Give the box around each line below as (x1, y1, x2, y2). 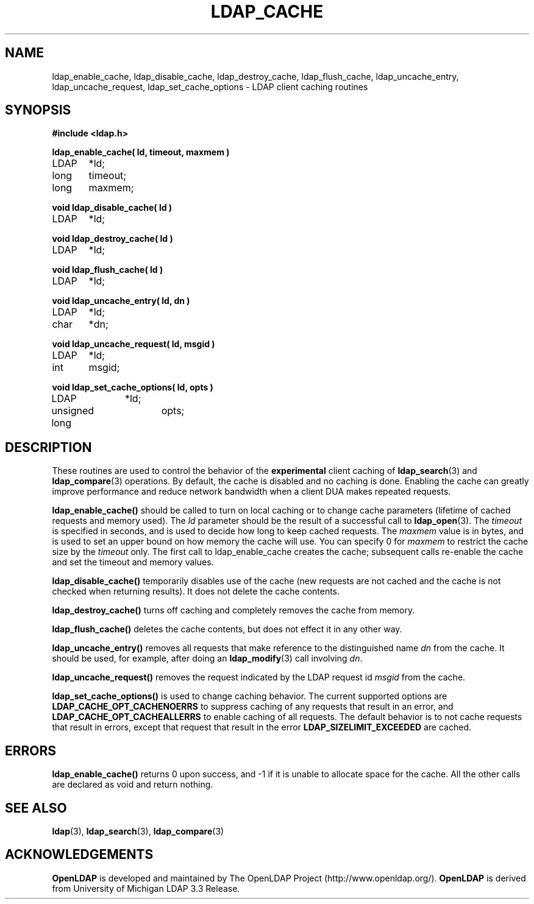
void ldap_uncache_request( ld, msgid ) (52, 339, 215, 350)
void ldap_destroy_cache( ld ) (52, 233, 173, 244)
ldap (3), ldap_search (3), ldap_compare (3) (52, 825, 224, 836)
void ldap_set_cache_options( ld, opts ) (52, 382, 213, 393)
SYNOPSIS (5, 102, 71, 118)
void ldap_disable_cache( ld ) (52, 202, 173, 213)
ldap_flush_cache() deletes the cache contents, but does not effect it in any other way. (52, 624, 402, 635)
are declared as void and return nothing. (52, 779, 213, 790)
